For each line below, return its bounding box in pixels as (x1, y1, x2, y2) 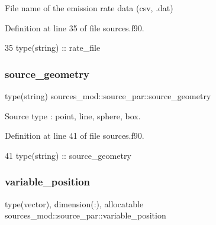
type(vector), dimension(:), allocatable (5, 197, 144, 210)
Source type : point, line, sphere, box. (5, 109, 141, 122)
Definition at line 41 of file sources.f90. (5, 129, 144, 142)
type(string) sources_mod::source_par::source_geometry (5, 90, 211, 102)
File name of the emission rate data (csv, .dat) (5, 2, 173, 14)
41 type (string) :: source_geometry (5, 149, 131, 161)
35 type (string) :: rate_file (5, 41, 101, 54)
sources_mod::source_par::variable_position (5, 209, 166, 221)
